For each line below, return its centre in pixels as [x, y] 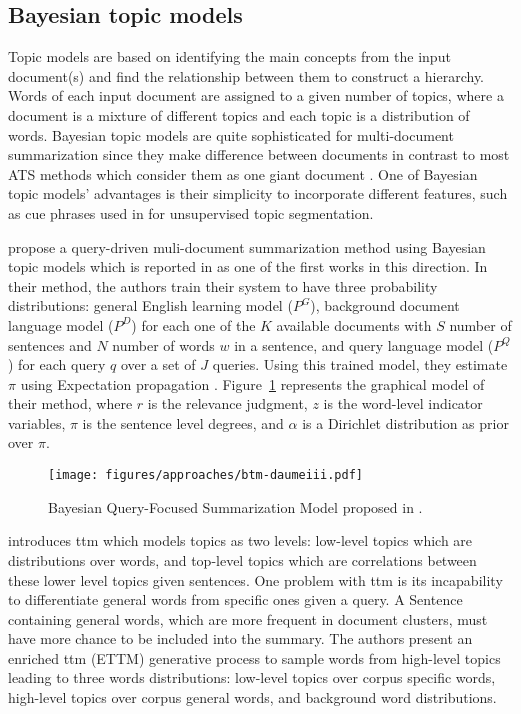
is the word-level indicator [403, 403]
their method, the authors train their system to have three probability [223, 285]
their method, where [70, 403]
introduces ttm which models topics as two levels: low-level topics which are [240, 540]
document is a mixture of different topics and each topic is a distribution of [239, 114]
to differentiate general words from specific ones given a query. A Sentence [235, 599]
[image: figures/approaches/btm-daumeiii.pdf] [205, 475]
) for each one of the [193, 324]
